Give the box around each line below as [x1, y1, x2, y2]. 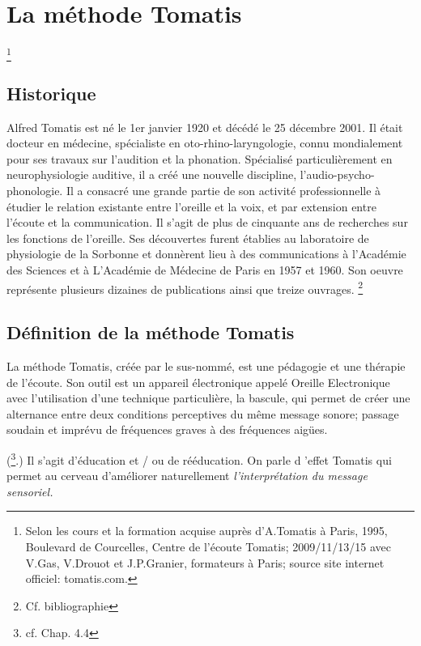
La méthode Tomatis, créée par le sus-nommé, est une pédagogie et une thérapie [6, 358, 406, 375]
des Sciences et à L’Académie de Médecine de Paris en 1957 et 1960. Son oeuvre [6, 261, 403, 278]
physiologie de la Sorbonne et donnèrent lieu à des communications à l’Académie [6, 245, 406, 262]
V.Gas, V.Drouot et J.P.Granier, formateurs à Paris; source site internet [25, 554, 385, 571]
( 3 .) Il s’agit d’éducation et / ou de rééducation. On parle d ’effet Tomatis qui [6, 449, 392, 468]
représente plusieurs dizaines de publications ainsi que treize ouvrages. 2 [6, 278, 364, 297]
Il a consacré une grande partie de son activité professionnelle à [66, 182, 381, 199]
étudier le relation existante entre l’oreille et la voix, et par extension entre [6, 198, 376, 215]
